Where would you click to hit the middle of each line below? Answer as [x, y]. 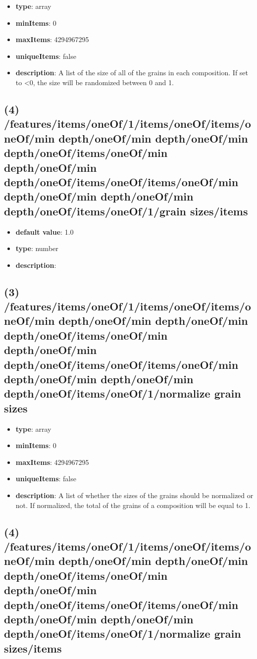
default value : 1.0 [45, 231]
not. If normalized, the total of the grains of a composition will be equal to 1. [133, 505]
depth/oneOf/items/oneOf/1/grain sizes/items [126, 211]
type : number [37, 248]
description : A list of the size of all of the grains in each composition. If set [132, 73]
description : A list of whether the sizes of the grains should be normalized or [134, 495]
